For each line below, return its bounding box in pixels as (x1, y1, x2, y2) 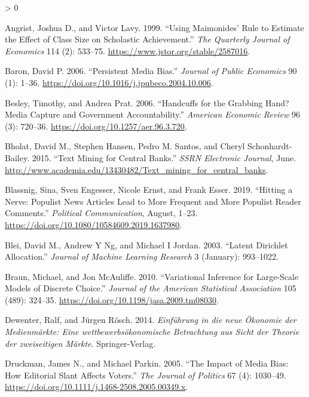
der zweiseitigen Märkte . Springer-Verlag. (5, 337, 156, 349)
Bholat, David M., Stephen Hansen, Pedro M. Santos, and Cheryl (5, 140, 245, 152)
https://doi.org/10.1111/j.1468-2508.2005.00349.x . (5, 380, 188, 393)
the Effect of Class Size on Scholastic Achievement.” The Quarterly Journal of (5, 33, 290, 45)
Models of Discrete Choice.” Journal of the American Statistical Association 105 (5, 282, 296, 294)
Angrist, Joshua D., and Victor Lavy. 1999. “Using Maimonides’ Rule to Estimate (5, 21, 304, 33)
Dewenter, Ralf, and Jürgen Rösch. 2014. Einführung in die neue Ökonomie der (5, 313, 296, 326)
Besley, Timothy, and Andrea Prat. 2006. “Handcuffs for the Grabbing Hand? (5, 96, 289, 109)
